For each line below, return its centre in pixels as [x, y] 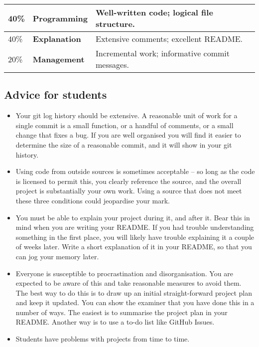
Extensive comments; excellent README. [169, 39]
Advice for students [56, 94]
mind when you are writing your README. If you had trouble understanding [135, 227]
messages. [112, 65]
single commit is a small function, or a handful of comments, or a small [125, 125]
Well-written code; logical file [154, 12]
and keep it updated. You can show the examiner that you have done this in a [135, 302]
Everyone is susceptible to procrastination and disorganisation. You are [124, 273]
